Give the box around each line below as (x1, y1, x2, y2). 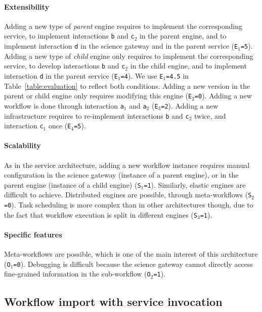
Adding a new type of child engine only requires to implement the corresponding (4, 50, 253, 61)
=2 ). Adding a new (161, 100, 219, 111)
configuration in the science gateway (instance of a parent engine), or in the (4, 169, 239, 180)
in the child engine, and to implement (130, 60, 247, 71)
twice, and (194, 110, 226, 121)
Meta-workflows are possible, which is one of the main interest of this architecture (4, 249, 258, 259)
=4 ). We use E (120, 70, 163, 81)
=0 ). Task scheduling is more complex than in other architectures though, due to (4, 199, 253, 210)
